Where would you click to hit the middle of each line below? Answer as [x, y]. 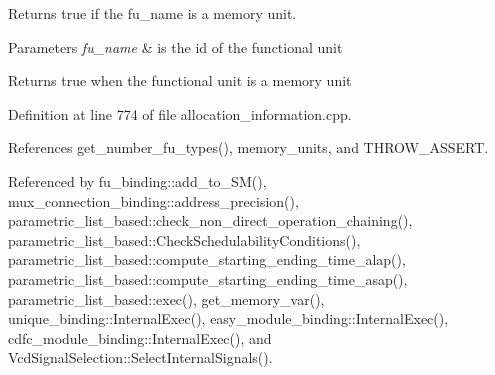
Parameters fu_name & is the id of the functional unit [175, 46]
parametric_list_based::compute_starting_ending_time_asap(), [208, 278]
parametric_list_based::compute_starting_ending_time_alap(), [207, 259]
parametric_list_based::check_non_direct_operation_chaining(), [210, 220]
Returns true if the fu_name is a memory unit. [152, 13]
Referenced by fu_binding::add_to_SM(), [137, 180]
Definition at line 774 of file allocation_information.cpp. [180, 113]
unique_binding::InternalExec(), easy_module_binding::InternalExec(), [228, 318]
